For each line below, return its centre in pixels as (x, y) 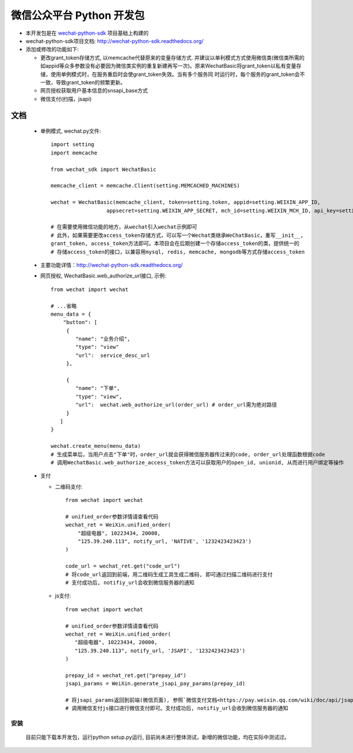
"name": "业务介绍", (103, 339)
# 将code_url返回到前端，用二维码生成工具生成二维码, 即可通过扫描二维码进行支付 (169, 574)
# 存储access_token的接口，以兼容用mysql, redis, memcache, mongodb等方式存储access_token (178, 252)
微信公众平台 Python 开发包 (78, 15)
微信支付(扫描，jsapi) (66, 99)
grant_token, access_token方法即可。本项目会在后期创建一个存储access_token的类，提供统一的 (175, 244)
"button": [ (80, 322)
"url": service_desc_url (113, 355)
